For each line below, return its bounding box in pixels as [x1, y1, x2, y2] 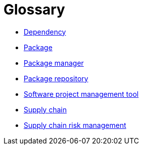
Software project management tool [24, 89, 139, 98]
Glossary [4, 1, 65, 18]
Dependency [24, 27, 66, 36]
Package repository [24, 74, 89, 83]
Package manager [24, 58, 84, 67]
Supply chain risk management [24, 120, 126, 129]
